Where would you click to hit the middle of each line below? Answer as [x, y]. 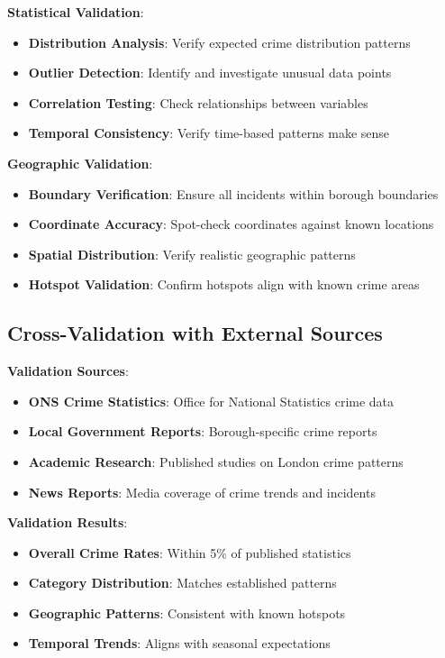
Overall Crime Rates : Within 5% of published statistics [190, 552]
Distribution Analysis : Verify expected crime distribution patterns [219, 42]
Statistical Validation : [76, 12]
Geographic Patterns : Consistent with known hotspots [187, 612]
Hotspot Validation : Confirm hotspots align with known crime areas [224, 284]
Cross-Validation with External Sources [195, 333]
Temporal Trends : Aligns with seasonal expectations [179, 643]
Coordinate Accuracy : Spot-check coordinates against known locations [231, 224]
